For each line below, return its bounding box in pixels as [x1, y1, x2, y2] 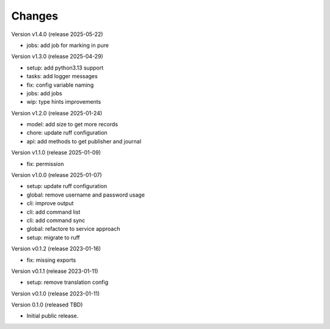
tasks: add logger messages [26, 73, 98, 80]
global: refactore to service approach [26, 225, 120, 233]
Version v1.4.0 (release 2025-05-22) [11, 31, 103, 38]
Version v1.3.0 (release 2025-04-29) [11, 52, 103, 60]
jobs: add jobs [26, 89, 62, 97]
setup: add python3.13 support [26, 64, 104, 71]
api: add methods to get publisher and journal [26, 137, 142, 145]
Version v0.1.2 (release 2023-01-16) [11, 245, 101, 253]
